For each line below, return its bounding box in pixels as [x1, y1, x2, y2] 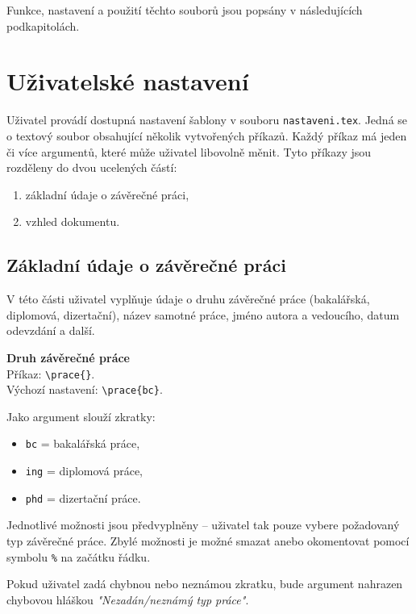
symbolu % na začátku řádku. [6, 548, 151, 565]
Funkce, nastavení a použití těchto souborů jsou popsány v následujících [6, 2, 363, 18]
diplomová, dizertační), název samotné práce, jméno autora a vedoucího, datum [6, 306, 400, 323]
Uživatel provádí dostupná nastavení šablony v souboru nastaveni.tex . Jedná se [6, 111, 408, 128]
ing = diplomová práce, [25, 462, 143, 479]
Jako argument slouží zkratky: [6, 407, 156, 424]
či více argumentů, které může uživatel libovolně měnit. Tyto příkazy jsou [6, 143, 372, 160]
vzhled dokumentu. [25, 213, 120, 230]
